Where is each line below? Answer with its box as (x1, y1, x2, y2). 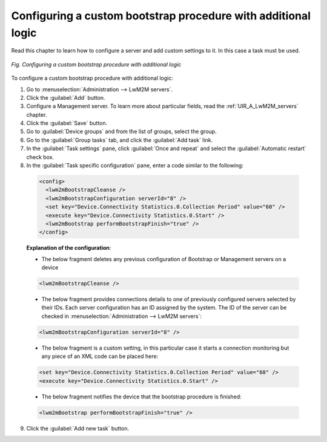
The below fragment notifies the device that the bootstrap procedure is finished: (41, 393, 242, 400)
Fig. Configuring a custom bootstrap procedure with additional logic (11, 60, 182, 68)
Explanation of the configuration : (26, 244, 111, 252)
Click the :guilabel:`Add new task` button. (26, 424, 130, 432)
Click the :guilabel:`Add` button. (26, 94, 105, 101)
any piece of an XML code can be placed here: (41, 353, 159, 360)
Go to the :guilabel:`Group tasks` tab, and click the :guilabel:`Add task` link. (26, 136, 213, 143)
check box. (26, 153, 54, 160)
